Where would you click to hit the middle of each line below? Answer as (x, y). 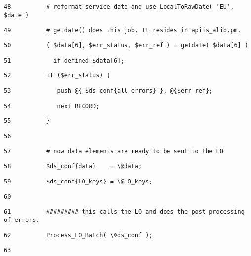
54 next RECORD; (52, 106)
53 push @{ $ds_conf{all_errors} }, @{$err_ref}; (108, 91)
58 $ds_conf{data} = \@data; (73, 166)
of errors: (22, 220)
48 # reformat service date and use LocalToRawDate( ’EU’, (119, 7)
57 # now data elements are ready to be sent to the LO (114, 151)
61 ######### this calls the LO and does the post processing (124, 212)
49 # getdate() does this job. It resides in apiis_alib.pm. (123, 30)
